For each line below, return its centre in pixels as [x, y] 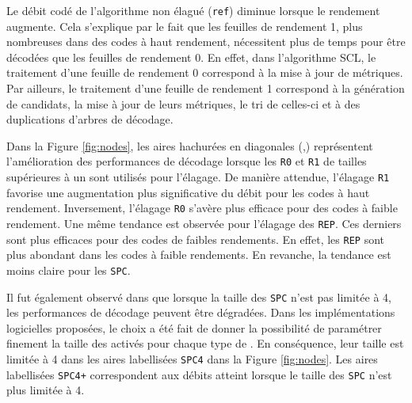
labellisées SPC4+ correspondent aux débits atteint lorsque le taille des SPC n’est [199, 374]
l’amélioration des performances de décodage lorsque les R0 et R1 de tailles [187, 161]
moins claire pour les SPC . [69, 270]
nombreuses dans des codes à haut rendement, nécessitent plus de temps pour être [206, 42]
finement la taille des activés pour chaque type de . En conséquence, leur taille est [205, 343]
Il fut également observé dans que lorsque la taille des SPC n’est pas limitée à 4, [199, 297]
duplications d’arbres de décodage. [90, 119]
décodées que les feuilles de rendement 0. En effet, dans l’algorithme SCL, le [191, 57]
